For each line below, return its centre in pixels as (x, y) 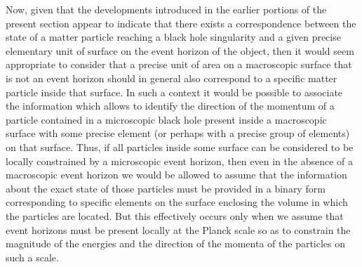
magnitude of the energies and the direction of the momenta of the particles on (176, 243)
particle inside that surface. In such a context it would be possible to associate (174, 92)
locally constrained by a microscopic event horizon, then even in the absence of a (179, 161)
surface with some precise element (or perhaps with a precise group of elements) (178, 133)
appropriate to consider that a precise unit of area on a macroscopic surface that (179, 64)
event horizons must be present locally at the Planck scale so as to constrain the (178, 229)
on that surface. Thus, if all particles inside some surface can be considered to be (180, 146)
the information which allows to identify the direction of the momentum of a (170, 106)
